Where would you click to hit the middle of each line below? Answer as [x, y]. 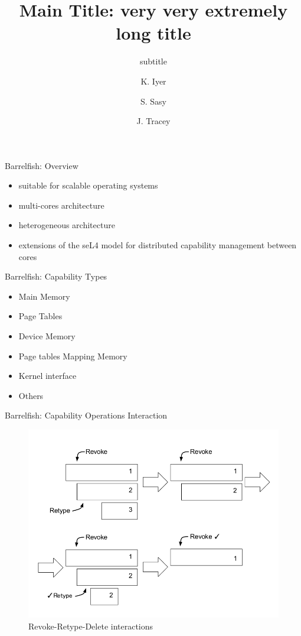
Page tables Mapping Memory [73, 356]
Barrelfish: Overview [42, 165]
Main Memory [44, 296]
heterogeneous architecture [67, 225]
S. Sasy [153, 101]
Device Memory [47, 336]
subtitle [153, 61]
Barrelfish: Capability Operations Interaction [86, 415]
